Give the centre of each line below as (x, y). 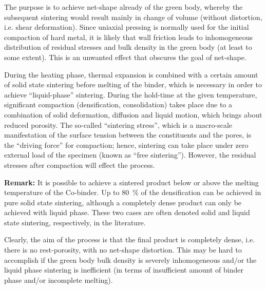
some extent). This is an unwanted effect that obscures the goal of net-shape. (125, 57)
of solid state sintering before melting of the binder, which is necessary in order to (133, 84)
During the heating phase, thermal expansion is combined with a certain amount (131, 74)
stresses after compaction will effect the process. (80, 165)
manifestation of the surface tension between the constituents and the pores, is (128, 135)
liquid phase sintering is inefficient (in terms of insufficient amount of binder (124, 270)
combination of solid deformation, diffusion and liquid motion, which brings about (133, 114)
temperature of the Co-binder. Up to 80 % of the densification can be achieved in (133, 192)
